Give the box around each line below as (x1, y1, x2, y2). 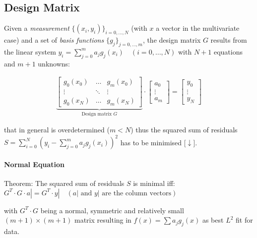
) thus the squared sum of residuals (130, 124, 238, 135)
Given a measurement (4, 23, 69, 33)
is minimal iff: (133, 178, 175, 188)
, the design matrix (142, 35, 201, 45)
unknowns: (38, 58, 70, 68)
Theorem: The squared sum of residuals (4, 178, 125, 188)
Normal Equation (4, 159, 64, 170)
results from (210, 35, 247, 45)
